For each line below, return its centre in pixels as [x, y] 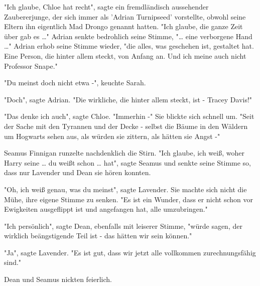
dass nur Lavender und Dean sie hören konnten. [78, 172]
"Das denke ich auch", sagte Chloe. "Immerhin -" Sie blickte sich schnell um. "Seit [129, 116]
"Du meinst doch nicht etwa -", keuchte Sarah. [75, 83]
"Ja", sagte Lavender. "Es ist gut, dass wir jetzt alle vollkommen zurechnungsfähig [130, 252]
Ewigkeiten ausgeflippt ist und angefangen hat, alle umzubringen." [106, 209]
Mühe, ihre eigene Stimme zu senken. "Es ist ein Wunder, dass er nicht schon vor [129, 199]
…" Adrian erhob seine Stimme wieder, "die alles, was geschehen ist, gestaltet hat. [129, 46]
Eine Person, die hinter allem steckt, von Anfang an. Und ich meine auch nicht [125, 55]
